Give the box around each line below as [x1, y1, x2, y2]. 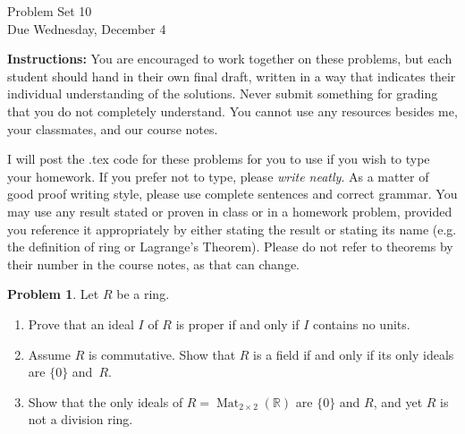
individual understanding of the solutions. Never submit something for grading [7, 84, 438, 103]
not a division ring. [28, 410, 133, 429]
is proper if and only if [175, 314, 300, 333]
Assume [28, 345, 71, 363]
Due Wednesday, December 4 [7, 19, 166, 38]
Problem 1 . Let [7, 285, 99, 303]
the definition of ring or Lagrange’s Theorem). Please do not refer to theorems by [7, 237, 453, 256]
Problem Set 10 [7, 2, 92, 20]
